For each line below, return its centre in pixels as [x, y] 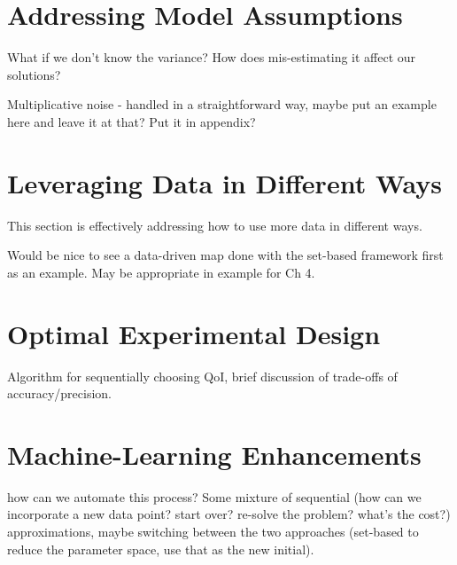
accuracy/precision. [59, 393]
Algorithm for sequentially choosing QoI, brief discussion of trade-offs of [202, 376]
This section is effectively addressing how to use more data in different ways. [215, 225]
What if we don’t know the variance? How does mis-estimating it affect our [212, 57]
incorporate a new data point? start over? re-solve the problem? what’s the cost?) [229, 514]
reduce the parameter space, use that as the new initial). [161, 549]
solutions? [34, 74]
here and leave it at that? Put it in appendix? [132, 121]
